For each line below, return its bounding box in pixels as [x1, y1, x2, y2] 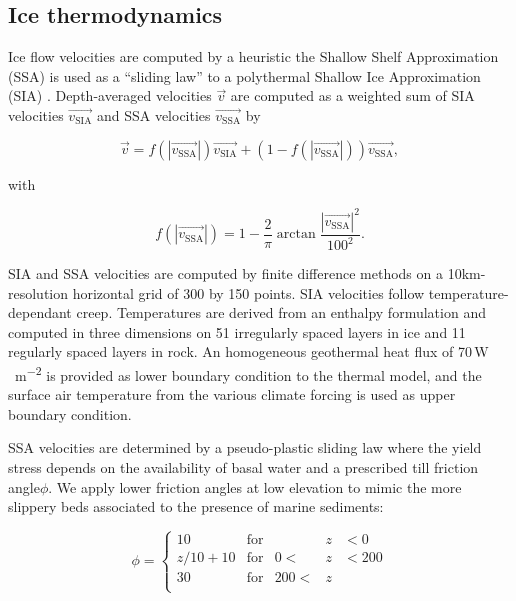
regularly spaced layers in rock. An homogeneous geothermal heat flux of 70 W [8, 341, 489, 362]
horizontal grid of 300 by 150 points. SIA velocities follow [72, 282, 425, 303]
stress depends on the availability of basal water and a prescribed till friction [8, 457, 479, 478]
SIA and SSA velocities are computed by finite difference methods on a [8, 263, 443, 284]
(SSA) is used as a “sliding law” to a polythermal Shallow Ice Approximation [8, 65, 481, 86]
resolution [8, 282, 69, 303]
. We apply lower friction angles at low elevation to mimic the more [48, 476, 462, 497]
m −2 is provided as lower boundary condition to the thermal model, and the [14, 362, 482, 385]
